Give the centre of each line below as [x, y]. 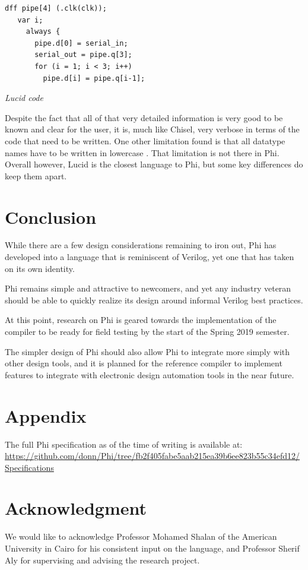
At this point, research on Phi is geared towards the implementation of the [141, 320]
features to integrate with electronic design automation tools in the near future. [150, 374]
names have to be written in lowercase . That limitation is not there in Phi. [142, 152]
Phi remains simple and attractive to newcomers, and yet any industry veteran [148, 288]
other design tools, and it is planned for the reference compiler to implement [144, 363]
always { [43, 32]
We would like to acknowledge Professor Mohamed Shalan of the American [141, 536]
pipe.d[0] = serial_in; [81, 43]
